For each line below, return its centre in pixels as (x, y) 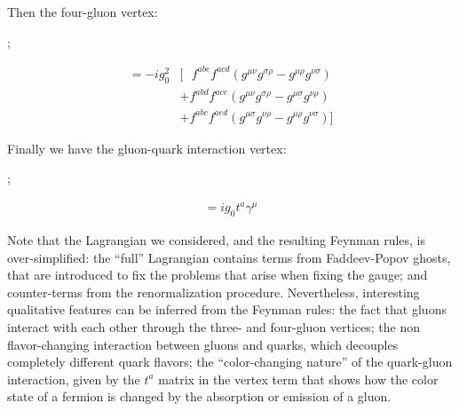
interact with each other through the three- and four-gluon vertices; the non (214, 327)
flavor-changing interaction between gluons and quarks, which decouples (203, 344)
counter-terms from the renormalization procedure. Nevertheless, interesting (214, 292)
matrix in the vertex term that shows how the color (298, 379)
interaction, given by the (74, 379)
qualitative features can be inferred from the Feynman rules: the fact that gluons (227, 309)
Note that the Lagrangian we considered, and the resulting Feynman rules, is (217, 240)
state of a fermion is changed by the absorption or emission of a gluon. (199, 396)
